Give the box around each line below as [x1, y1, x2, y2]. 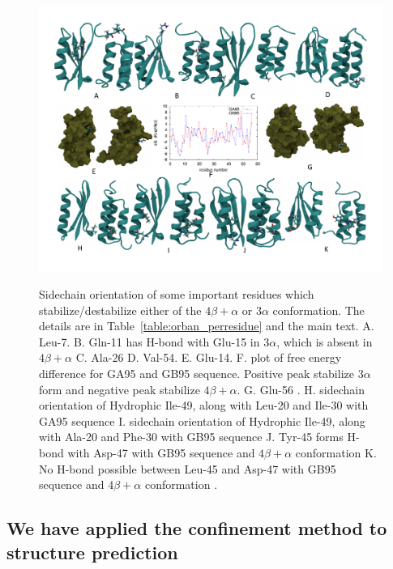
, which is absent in [276, 333, 373, 350]
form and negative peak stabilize [39, 380, 200, 397]
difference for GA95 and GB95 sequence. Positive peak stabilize [39, 365, 354, 382]
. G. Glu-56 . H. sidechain [237, 380, 365, 397]
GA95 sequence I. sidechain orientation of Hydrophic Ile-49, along [39, 412, 365, 429]
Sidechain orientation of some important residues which [39, 286, 314, 303]
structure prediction [6, 539, 178, 564]
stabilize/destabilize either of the [39, 301, 202, 318]
